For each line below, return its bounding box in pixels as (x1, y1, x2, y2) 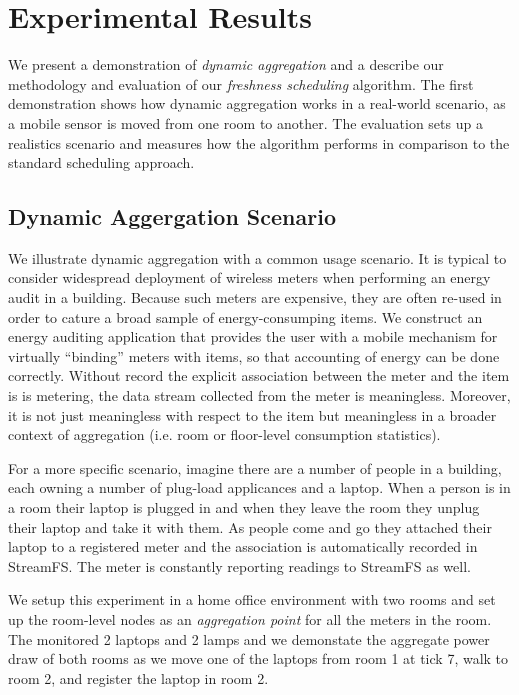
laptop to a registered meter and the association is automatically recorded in (8, 536, 478, 557)
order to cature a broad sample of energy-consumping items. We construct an (8, 306, 483, 327)
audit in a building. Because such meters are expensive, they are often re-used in (8, 287, 502, 308)
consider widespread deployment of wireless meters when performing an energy (8, 267, 491, 288)
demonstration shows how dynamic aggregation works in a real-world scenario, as (8, 93, 506, 114)
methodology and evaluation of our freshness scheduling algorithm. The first (8, 73, 474, 94)
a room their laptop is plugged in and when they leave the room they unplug (8, 497, 480, 518)
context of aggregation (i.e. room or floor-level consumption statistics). (8, 424, 441, 445)
